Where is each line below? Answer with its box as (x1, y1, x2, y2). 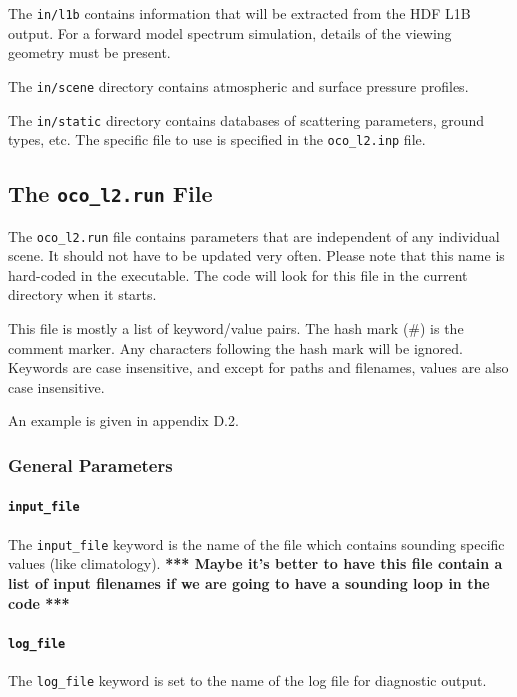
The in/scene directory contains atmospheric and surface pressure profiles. (8, 75, 469, 96)
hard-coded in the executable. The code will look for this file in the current (8, 264, 468, 285)
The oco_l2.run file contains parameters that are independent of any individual (8, 225, 500, 246)
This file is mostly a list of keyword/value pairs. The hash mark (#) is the (8, 318, 464, 339)
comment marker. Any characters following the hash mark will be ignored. (8, 337, 463, 358)
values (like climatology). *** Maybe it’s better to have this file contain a (8, 553, 503, 574)
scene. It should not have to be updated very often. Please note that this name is (8, 245, 505, 266)
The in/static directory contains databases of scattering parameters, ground (8, 109, 485, 130)
